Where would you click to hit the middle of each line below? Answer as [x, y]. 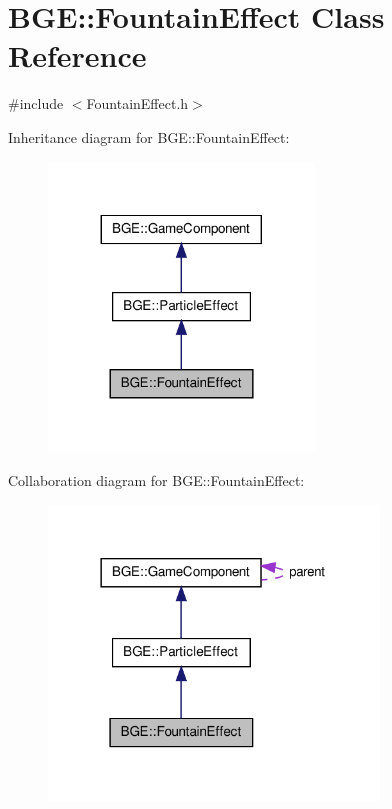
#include [36, 103]
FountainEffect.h [137, 103]
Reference [77, 55]
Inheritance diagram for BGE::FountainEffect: [149, 136]
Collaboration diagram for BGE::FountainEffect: [156, 480]
